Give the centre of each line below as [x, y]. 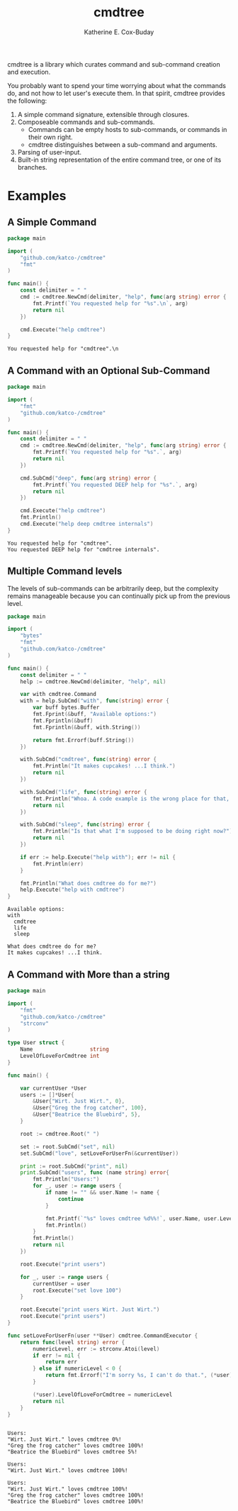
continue [70, 1199]
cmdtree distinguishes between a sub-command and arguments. [123, 144]
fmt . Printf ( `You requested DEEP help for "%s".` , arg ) [115, 485]
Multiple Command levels [65, 571]
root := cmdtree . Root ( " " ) [60, 1134]
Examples [37, 196]
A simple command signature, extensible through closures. [103, 114]
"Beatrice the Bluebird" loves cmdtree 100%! [75, 1502]
